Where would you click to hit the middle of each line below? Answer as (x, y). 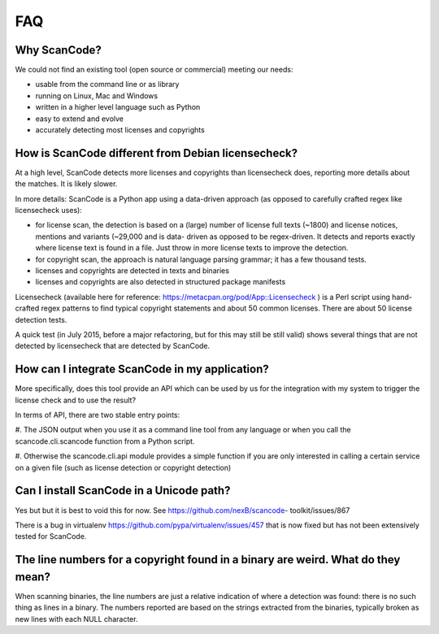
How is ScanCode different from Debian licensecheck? (156, 153)
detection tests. (41, 319)
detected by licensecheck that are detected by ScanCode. (113, 346)
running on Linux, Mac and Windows (97, 96)
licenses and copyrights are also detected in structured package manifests (161, 282)
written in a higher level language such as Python (118, 107)
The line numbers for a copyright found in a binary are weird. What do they (208, 560)
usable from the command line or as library (107, 85)
